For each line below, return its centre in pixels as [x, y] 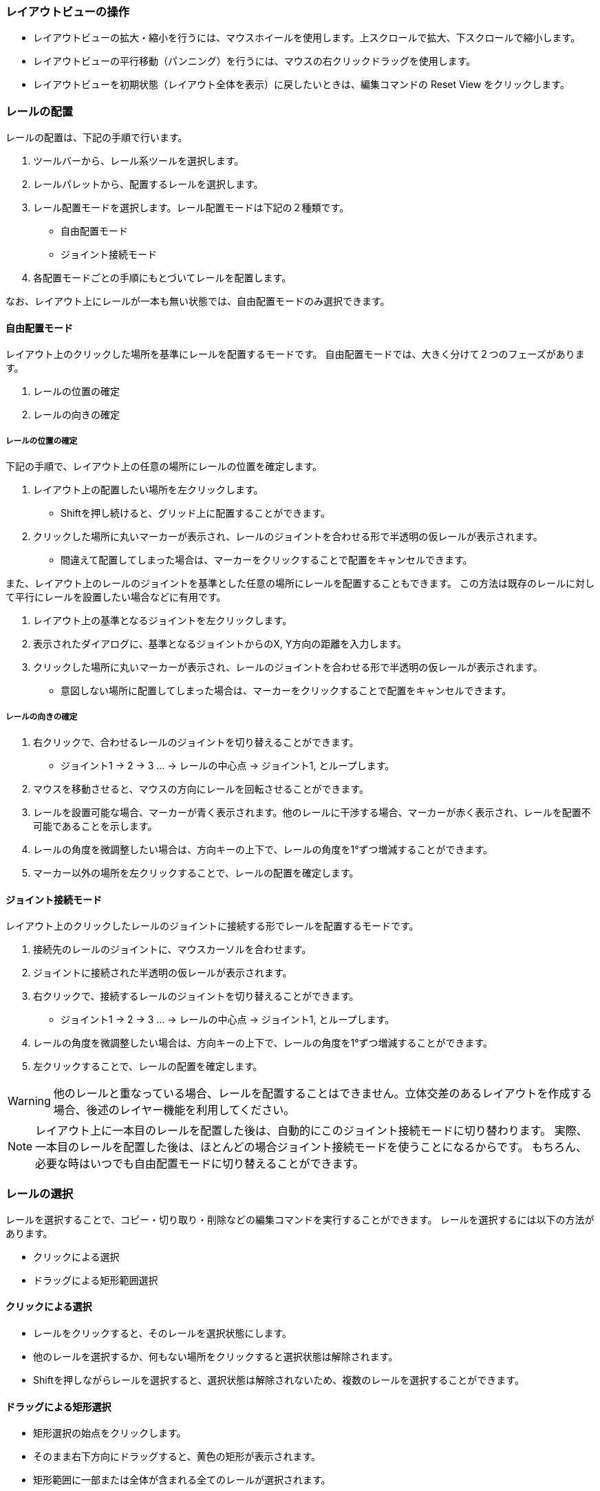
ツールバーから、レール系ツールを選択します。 [139, 161]
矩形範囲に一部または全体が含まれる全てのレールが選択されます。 [182, 1480]
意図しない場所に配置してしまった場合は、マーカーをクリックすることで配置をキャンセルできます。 [286, 691]
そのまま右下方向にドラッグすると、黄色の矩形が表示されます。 [177, 1457]
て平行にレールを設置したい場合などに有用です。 [116, 597]
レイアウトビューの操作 [67, 12]
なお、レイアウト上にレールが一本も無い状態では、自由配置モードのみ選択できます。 [198, 301]
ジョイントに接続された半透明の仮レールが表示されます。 [163, 973]
